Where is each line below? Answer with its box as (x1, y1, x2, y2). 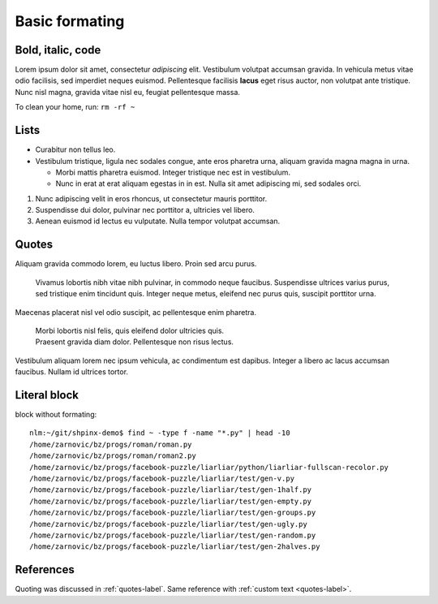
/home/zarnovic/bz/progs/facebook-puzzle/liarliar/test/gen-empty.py (29, 496, 312, 506)
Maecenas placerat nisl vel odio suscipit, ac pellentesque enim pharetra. (15, 307, 257, 317)
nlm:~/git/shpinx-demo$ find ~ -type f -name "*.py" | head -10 (29, 429, 291, 438)
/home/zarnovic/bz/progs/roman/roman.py (29, 439, 192, 449)
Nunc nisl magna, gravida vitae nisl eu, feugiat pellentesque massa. (15, 87, 241, 97)
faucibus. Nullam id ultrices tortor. (15, 367, 129, 377)
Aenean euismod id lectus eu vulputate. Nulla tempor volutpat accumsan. (35, 216, 281, 226)
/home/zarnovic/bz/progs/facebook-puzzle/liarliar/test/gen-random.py (29, 530, 316, 540)
